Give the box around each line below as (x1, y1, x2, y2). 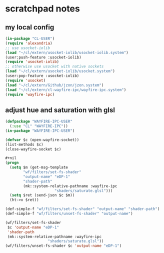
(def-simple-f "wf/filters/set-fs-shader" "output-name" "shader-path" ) (5, 206, 160, 211)
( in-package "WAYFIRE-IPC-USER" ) (5, 128, 75, 133)
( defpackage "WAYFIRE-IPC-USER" (5, 119, 72, 124)
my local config (5, 23, 54, 31)
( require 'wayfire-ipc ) (5, 92, 55, 97)
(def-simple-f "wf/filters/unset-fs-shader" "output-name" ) (5, 211, 133, 216)
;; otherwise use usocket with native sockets (5, 64, 104, 69)
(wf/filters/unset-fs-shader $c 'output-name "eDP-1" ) (5, 243, 122, 248)
